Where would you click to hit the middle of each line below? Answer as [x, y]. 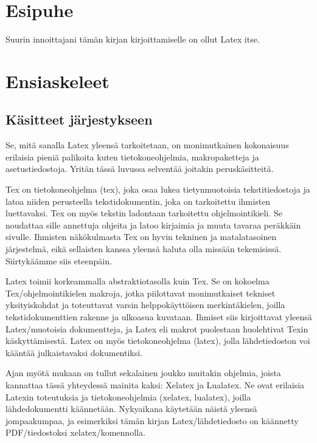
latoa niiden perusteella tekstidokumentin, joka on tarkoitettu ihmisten [138, 201]
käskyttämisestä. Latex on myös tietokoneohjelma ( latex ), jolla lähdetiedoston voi [158, 341]
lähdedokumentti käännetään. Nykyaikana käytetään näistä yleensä [131, 409]
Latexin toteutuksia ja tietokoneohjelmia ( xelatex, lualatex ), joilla [128, 397]
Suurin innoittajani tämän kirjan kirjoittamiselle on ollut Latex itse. [133, 39]
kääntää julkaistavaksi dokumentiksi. [74, 352]
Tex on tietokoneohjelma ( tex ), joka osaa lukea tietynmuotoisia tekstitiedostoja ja [158, 189]
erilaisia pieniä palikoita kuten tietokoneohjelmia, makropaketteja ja [132, 156]
